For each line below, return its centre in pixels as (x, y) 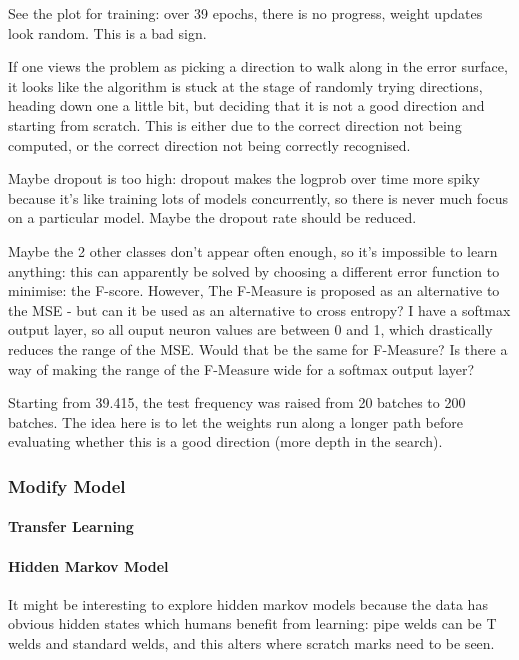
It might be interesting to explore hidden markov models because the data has (248, 603)
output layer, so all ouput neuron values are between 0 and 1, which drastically (250, 329)
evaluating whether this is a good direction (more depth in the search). (225, 441)
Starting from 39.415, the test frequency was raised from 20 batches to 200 (237, 402)
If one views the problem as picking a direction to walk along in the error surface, (258, 66)
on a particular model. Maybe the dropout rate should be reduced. (212, 217)
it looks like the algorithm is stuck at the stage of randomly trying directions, (245, 85)
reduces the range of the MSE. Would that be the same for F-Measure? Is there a (258, 348)
